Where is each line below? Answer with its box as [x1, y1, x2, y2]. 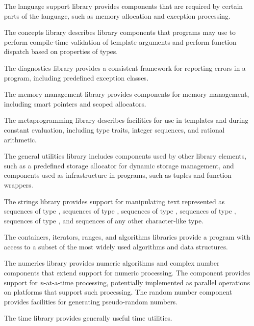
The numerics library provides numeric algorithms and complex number [4, 258, 220, 268]
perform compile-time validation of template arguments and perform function [4, 36, 236, 47]
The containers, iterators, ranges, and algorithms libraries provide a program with [4, 232, 251, 242]
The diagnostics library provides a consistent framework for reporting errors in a [4, 62, 246, 73]
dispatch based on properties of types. [4, 46, 118, 56]
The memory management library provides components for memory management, [4, 89, 249, 99]
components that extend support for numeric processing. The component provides [4, 268, 250, 278]
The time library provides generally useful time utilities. [4, 313, 173, 323]
